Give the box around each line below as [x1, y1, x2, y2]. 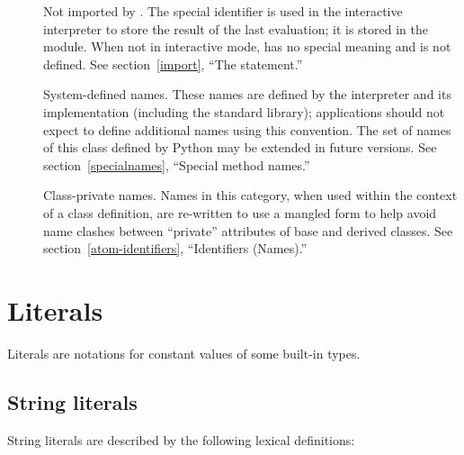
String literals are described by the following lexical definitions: [7, 430, 355, 449]
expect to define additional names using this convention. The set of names [43, 120, 451, 139]
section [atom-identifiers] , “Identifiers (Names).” [43, 239, 308, 258]
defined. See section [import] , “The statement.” [43, 54, 303, 73]
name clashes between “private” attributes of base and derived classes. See [43, 221, 453, 240]
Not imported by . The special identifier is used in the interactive [43, 2, 403, 20]
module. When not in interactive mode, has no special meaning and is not [43, 37, 451, 56]
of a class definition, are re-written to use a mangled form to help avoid [43, 203, 437, 222]
